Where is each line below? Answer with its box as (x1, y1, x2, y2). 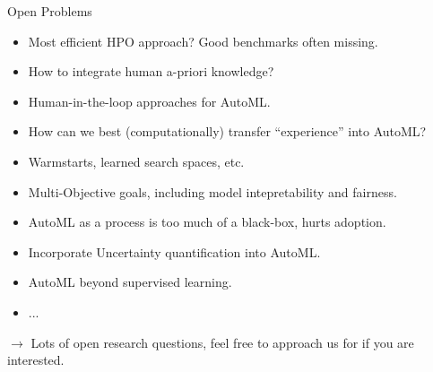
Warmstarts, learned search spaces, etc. (28, 151, 245, 170)
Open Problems (7, 2, 92, 20)
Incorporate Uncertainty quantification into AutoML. (28, 242, 321, 261)
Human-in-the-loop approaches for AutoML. (28, 91, 271, 110)
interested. (7, 350, 65, 369)
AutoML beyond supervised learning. (28, 273, 232, 291)
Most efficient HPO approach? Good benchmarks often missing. (28, 31, 378, 50)
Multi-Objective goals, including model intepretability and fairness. (28, 182, 397, 201)
